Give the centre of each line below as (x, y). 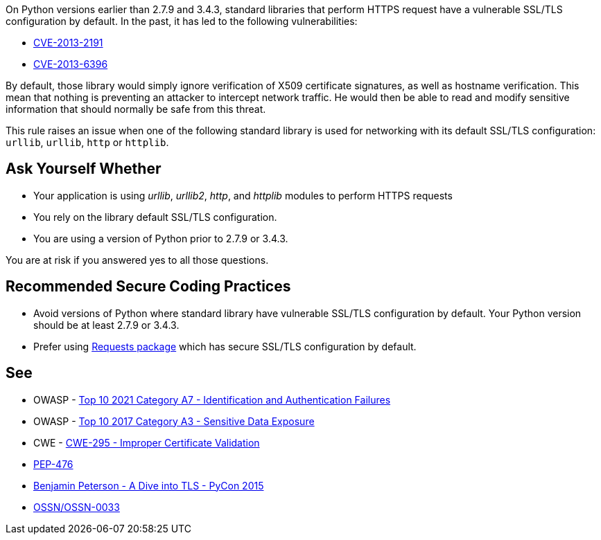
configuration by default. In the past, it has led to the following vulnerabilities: (182, 21)
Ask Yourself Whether (84, 169)
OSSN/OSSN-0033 (77, 507)
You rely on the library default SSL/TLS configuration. (155, 217)
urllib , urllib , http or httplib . (87, 142)
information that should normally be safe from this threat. (136, 109)
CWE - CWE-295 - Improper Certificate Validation (147, 442)
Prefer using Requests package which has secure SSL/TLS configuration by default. (225, 346)
